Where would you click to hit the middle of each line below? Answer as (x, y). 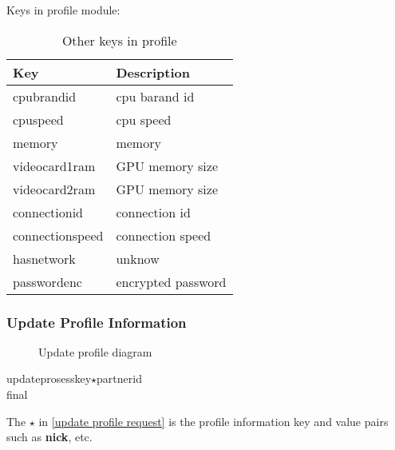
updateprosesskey (49, 378)
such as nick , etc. (49, 437)
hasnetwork (44, 258)
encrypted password (171, 281)
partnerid (119, 378)
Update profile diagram (95, 351)
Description (153, 72)
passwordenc (47, 281)
